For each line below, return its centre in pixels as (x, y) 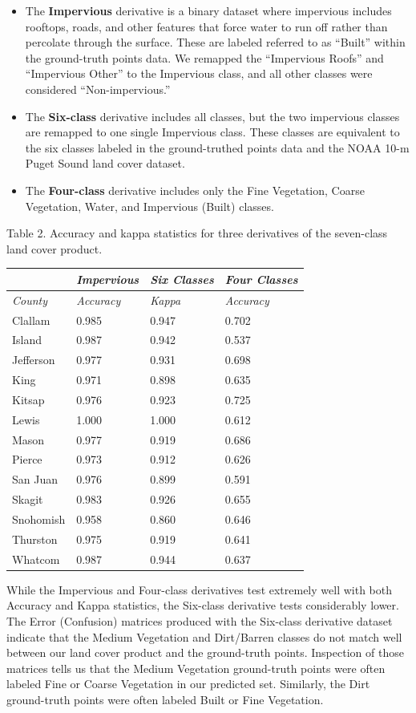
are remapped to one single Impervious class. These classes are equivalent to (212, 132)
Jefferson (34, 360)
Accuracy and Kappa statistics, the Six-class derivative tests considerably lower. (203, 605)
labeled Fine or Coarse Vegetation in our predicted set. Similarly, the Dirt (188, 684)
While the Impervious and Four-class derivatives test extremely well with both (199, 589)
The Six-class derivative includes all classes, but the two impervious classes (212, 116)
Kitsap (28, 399)
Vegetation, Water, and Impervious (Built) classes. (149, 206)
